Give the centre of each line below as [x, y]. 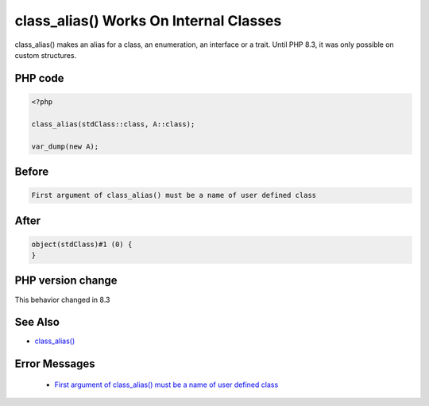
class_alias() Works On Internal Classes [148, 21]
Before [32, 171]
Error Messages [55, 364]
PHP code [39, 78]
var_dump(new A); [65, 146]
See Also [37, 322]
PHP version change [66, 281]
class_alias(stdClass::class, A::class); [113, 124]
